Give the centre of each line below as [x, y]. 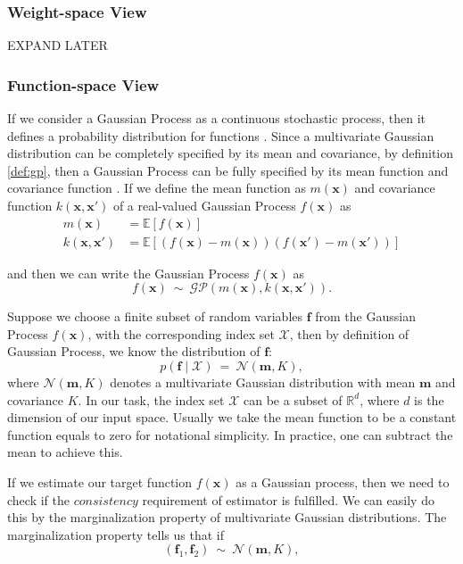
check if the [38, 499]
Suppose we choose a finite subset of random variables [155, 316]
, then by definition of [349, 333]
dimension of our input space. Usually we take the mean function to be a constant [232, 417]
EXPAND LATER [58, 45]
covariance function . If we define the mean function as [157, 188]
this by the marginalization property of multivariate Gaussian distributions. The [227, 517]
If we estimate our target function [100, 482]
